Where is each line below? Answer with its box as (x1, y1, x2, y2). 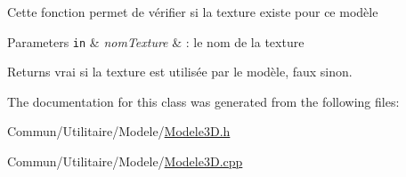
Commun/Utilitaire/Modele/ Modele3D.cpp (7, 152, 243, 171)
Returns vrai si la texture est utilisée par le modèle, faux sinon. (7, 62, 353, 81)
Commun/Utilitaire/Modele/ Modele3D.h (7, 122, 231, 141)
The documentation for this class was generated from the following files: (7, 92, 400, 110)
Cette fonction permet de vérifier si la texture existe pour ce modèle (7, 3, 378, 20)
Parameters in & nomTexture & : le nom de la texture (7, 32, 304, 51)
